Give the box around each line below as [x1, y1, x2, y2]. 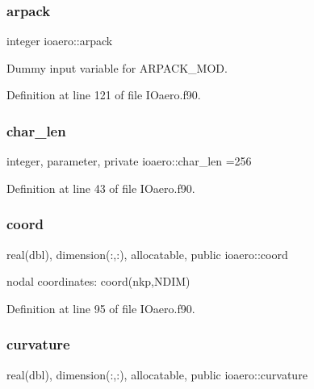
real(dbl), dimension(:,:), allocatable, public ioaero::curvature [6, 366, 308, 383]
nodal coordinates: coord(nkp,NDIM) [6, 273, 190, 290]
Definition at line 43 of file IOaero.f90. [6, 179, 195, 196]
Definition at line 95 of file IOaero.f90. [6, 299, 195, 316]
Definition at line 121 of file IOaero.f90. [6, 86, 201, 103]
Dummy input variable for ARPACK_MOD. [6, 59, 228, 76]
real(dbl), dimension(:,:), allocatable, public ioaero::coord [6, 245, 288, 262]
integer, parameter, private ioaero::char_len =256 [6, 153, 252, 169]
